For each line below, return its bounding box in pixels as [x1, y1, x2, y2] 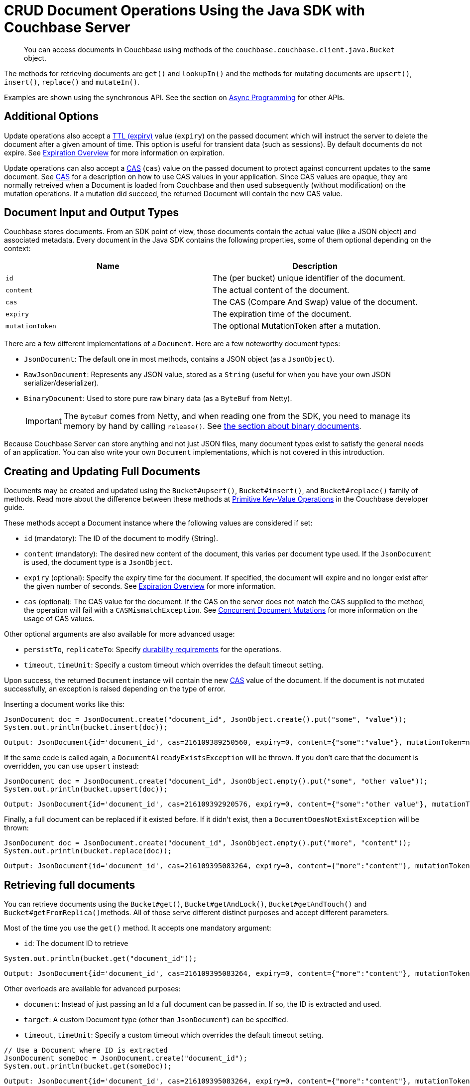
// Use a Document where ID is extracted [4, 1046, 168, 1055]
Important [25, 416, 62, 426]
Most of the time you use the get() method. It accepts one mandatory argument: [4, 924, 271, 933]
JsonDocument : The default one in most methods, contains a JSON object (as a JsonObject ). [24, 355, 335, 364]
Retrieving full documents [4, 878, 135, 891]
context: [4, 244, 31, 253]
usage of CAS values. [24, 614, 95, 623]
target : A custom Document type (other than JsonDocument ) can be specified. [24, 1015, 288, 1024]
